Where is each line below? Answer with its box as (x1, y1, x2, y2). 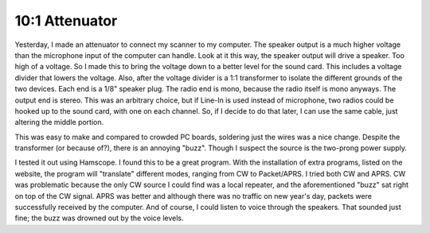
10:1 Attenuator (14, 12, 118, 29)
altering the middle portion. (14, 118, 104, 127)
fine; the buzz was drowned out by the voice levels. (14, 213, 184, 223)
